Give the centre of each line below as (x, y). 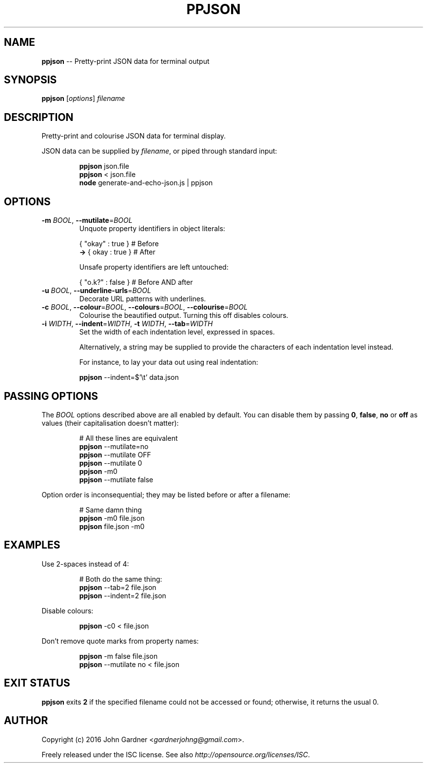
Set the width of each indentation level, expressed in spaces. (177, 332)
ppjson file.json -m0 (112, 526)
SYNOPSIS (30, 80)
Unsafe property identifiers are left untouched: (154, 267)
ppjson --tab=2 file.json (118, 587)
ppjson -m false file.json (118, 656)
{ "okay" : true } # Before (119, 244)
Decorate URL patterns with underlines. (143, 299)
